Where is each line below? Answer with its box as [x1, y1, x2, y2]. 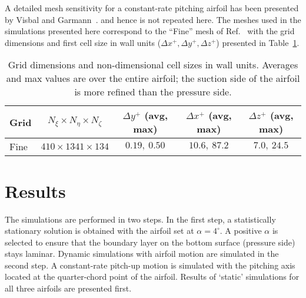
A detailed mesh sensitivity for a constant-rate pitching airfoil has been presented [5, 2, 299, 14]
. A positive [219, 224, 262, 237]
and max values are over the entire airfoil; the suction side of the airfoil [6, 71, 300, 85]
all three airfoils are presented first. [5, 282, 132, 294]
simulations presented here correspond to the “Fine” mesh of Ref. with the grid [5, 25, 295, 37]
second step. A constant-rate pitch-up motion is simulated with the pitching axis [5, 259, 295, 271]
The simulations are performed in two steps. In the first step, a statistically [5, 213, 276, 225]
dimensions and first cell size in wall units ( [5, 36, 161, 48]
